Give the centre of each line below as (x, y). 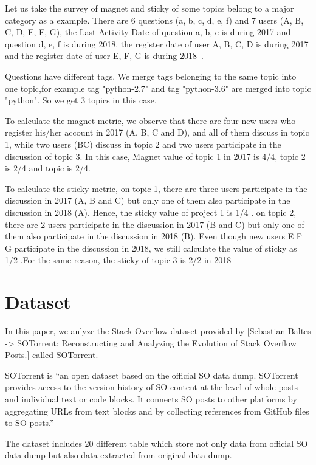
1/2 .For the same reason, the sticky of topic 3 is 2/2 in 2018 (118, 260)
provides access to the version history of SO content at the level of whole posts (152, 387)
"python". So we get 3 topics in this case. (81, 100)
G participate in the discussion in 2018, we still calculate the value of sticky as (151, 248)
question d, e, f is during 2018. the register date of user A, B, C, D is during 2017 (157, 43)
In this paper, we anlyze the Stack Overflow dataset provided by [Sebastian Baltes (158, 331)
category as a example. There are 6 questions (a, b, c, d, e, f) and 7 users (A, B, (154, 20)
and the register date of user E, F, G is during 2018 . (104, 56)
